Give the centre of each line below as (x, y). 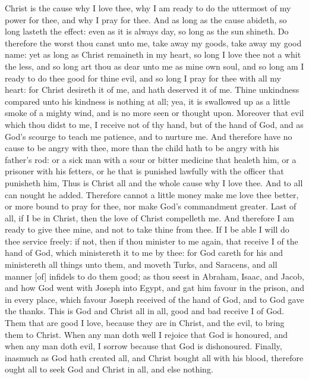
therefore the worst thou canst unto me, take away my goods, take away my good (153, 43)
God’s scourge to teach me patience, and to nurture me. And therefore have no (149, 136)
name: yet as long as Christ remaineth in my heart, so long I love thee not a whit (153, 54)
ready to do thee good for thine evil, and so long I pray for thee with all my (143, 78)
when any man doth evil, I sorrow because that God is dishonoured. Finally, (144, 346)
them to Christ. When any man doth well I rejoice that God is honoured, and (146, 334)
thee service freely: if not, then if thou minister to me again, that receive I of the (152, 241)
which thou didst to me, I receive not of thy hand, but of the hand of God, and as (154, 124)
